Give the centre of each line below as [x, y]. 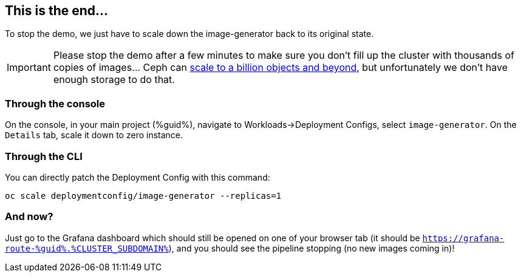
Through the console [55, 103]
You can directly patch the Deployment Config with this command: [138, 177]
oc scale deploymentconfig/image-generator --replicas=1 [143, 195]
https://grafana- [463, 238]
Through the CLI [44, 156]
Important [29, 68]
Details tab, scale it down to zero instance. [94, 135]
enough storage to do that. [114, 80]
